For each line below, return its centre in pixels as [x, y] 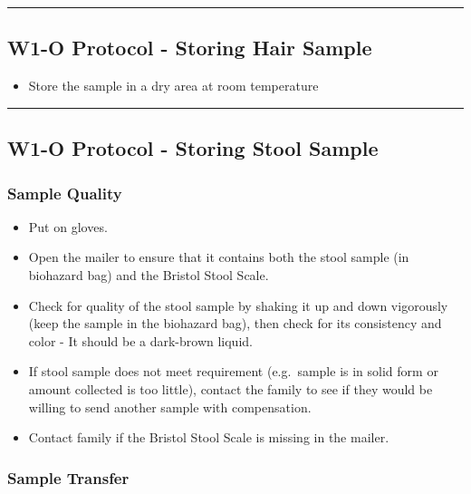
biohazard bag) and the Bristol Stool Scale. [149, 274]
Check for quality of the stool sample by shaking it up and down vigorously [238, 305]
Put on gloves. [68, 226]
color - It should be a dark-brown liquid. [140, 340]
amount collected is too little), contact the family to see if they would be [231, 388]
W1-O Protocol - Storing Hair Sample [190, 48]
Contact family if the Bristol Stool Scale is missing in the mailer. [209, 437]
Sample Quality [65, 193]
